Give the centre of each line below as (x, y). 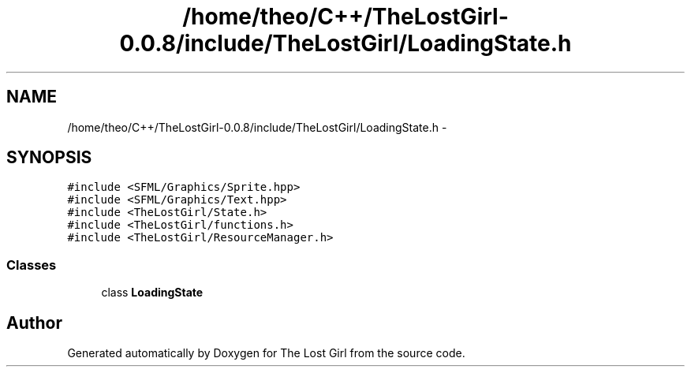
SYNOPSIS (49, 158)
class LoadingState (152, 293)
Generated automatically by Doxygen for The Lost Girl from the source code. (266, 353)
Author (34, 323)
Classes (32, 265)
